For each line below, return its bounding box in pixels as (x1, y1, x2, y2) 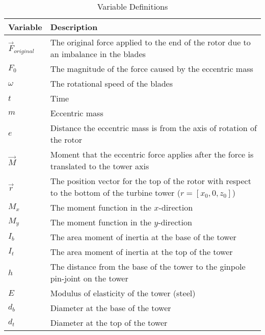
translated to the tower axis (50, 160, 149, 172)
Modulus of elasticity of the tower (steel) (50, 287, 196, 299)
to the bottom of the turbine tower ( (50, 187, 180, 198)
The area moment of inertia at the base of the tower (50, 231, 236, 243)
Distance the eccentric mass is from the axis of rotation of (50, 122, 257, 134)
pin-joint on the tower (50, 272, 128, 284)
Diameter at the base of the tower (50, 302, 171, 314)
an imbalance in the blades (50, 48, 146, 60)
